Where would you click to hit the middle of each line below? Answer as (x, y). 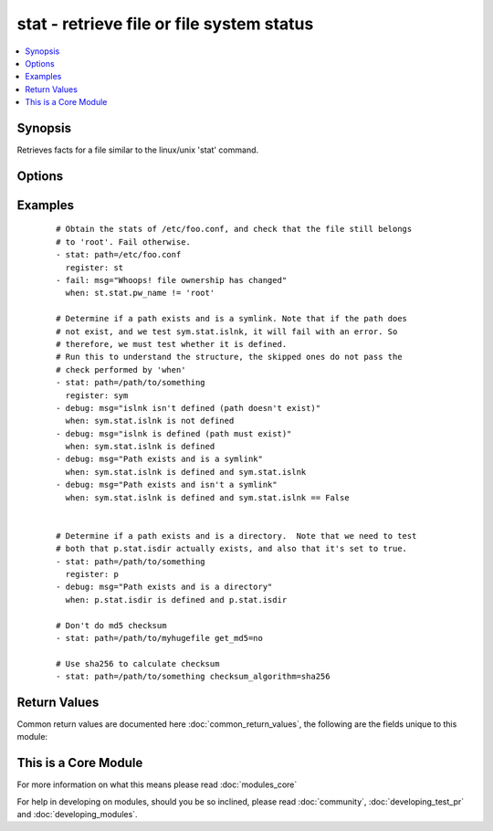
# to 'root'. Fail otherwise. (124, 242)
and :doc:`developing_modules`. (77, 815)
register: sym (97, 395)
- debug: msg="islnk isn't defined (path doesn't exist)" (189, 408)
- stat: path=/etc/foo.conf (119, 255)
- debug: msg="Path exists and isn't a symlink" (167, 485)
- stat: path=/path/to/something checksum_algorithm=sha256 (193, 677)
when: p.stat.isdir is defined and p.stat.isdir (176, 600)
